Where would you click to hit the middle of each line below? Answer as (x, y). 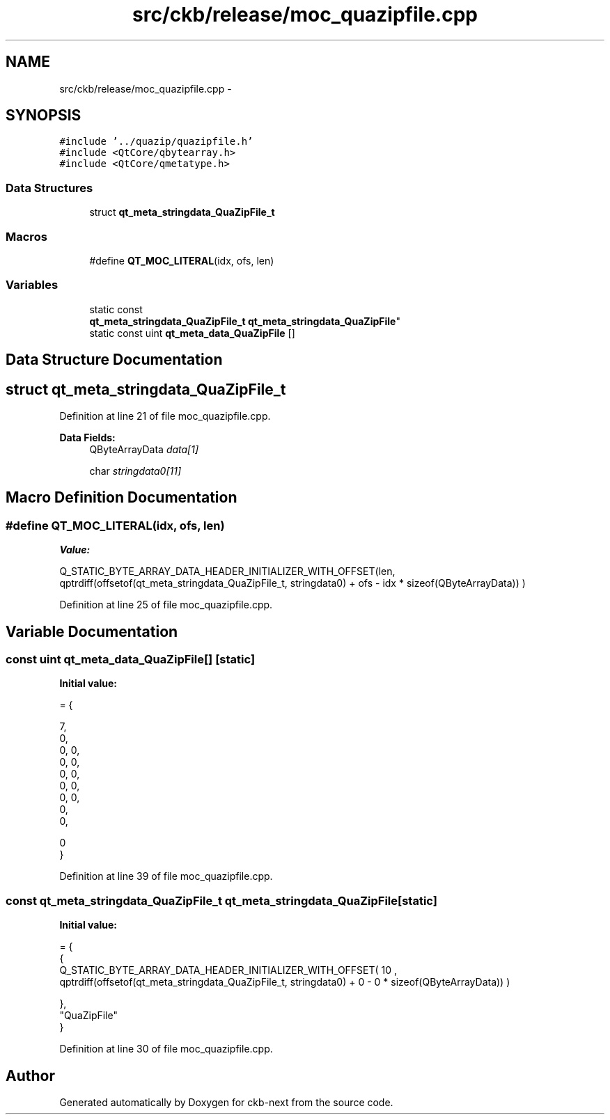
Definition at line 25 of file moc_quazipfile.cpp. (166, 605)
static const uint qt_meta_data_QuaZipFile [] (192, 333)
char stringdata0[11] (135, 471)
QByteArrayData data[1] (144, 449)
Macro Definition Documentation (122, 498)
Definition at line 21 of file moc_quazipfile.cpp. (165, 416)
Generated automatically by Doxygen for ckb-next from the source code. (226, 1102)
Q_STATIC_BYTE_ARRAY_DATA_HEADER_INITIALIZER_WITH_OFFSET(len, (227, 571)
